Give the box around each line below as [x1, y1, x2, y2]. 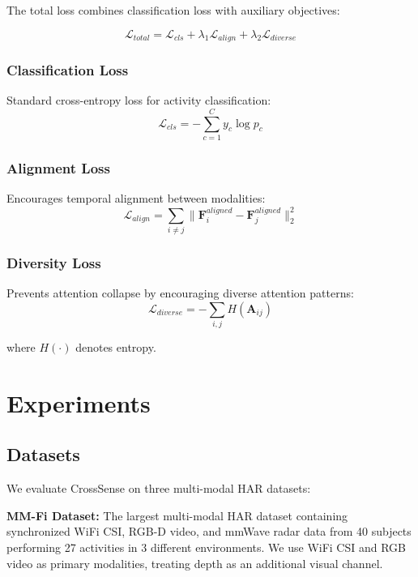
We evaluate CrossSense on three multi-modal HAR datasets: [6, 480, 311, 497]
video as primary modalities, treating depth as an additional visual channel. [6, 554, 383, 571]
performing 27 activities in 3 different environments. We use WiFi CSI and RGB [6, 539, 407, 556]
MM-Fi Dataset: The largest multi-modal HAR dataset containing [6, 506, 348, 524]
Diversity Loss [6, 252, 101, 272]
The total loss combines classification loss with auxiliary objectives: [6, 2, 340, 18]
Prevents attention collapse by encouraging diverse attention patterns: [6, 284, 354, 301]
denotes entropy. [75, 339, 156, 356]
